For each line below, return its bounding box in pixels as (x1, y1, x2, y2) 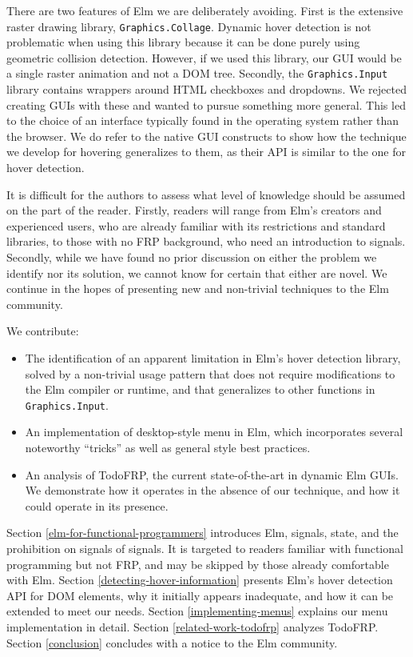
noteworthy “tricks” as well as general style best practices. (25, 439, 311, 456)
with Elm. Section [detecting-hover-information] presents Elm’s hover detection (6, 571, 393, 588)
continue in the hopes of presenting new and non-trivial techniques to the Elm (6, 280, 389, 297)
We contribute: (6, 322, 79, 339)
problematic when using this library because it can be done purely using (6, 34, 360, 50)
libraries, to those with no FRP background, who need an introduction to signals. (6, 233, 406, 250)
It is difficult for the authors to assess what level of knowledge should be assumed (6, 186, 406, 202)
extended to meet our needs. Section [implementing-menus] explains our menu (6, 603, 388, 619)
